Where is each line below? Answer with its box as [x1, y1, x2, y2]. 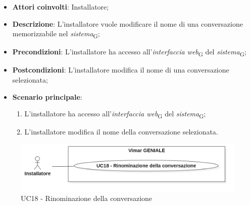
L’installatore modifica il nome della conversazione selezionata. [24, 126, 218, 137]
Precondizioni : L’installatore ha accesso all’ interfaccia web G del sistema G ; [12, 46, 246, 58]
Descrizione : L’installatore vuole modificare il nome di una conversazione [12, 18, 243, 29]
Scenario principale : [12, 91, 82, 102]
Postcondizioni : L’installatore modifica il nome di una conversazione [12, 64, 229, 75]
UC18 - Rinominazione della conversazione [21, 193, 153, 203]
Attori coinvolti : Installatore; [12, 2, 109, 12]
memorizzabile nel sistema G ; [12, 28, 100, 40]
